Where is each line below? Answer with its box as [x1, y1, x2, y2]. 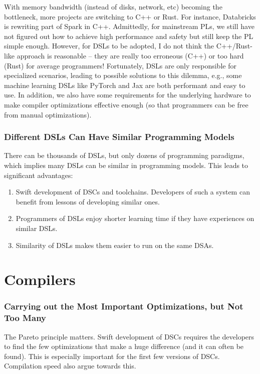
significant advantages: [4, 169, 73, 180]
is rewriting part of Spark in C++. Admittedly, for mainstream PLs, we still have [4, 21, 254, 31]
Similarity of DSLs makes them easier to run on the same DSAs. [16, 239, 214, 250]
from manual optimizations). [4, 109, 92, 119]
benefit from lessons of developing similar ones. [16, 196, 160, 206]
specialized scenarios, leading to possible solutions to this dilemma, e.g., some [4, 70, 242, 80]
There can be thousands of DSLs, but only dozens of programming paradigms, [4, 150, 244, 160]
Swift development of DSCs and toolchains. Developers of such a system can [16, 186, 250, 197]
